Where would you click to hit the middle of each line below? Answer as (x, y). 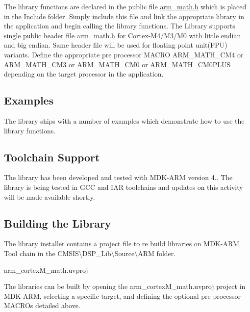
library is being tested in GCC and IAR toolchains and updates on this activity (124, 187)
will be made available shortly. (50, 196)
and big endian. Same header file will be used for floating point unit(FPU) (116, 45)
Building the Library (58, 223)
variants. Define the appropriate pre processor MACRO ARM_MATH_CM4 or (124, 54)
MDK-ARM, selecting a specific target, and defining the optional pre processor (123, 296)
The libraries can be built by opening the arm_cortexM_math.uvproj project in (125, 286)
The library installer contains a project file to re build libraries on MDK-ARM (122, 244)
